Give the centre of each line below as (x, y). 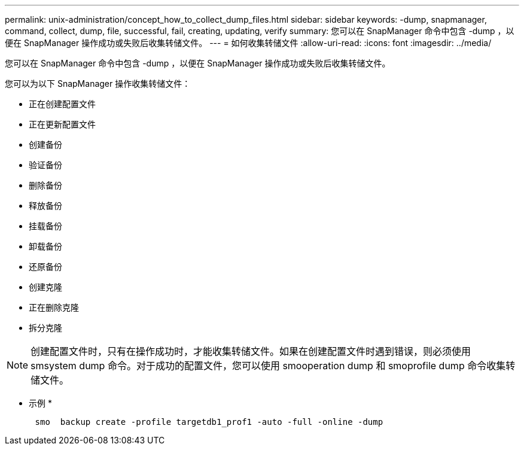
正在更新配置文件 (62, 124)
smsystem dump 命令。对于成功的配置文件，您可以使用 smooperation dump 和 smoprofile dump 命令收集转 (273, 366)
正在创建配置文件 (62, 104)
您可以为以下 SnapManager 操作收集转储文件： (98, 83)
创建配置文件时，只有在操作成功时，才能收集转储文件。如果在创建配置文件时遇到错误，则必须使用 (251, 351)
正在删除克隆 (54, 307)
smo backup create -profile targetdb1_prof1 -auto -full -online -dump (209, 422)
